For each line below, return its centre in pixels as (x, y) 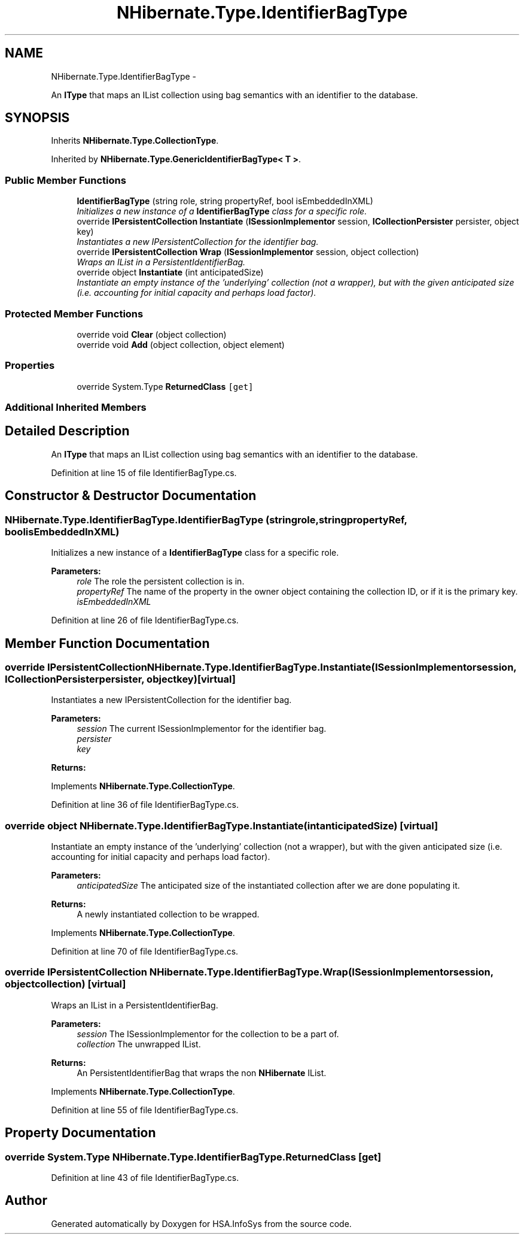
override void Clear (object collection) (152, 334)
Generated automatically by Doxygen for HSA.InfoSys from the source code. (201, 1223)
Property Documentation (80, 1133)
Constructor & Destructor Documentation (131, 496)
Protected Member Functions (74, 313)
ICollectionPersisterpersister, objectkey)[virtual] (120, 679)
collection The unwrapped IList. (139, 1044)
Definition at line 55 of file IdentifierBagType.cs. (145, 1110)
